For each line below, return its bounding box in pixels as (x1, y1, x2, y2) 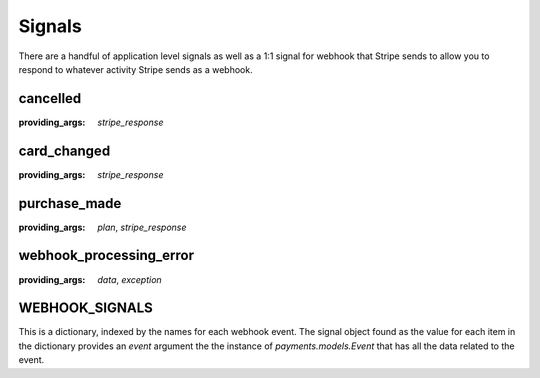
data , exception (97, 273, 162, 285)
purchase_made (18, 195, 122, 212)
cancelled (18, 90, 82, 107)
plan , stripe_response (97, 221, 187, 233)
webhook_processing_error (18, 247, 195, 264)
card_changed (18, 142, 111, 159)
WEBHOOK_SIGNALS (18, 300, 154, 317)
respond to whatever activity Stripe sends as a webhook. (18, 63, 254, 75)
